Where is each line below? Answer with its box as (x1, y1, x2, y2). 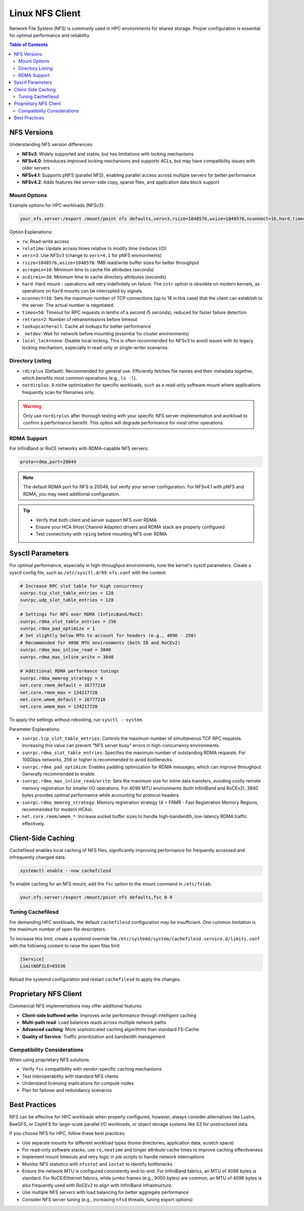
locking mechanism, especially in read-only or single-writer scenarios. (22, 345, 169, 351)
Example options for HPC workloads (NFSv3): (9, 202, 105, 208)
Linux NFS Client (9, 8, 81, 19)
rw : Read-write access (22, 238, 69, 244)
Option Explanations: (9, 229, 53, 235)
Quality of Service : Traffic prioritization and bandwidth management (22, 1034, 166, 1040)
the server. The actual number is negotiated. (22, 302, 115, 308)
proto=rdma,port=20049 (20, 459, 77, 465)
